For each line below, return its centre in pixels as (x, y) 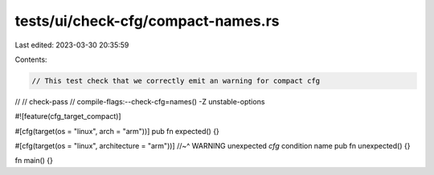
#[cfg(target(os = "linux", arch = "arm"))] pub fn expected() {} (117, 131)
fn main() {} (34, 161)
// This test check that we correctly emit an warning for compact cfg (176, 81)
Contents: (31, 59)
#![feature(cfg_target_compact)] (68, 116)
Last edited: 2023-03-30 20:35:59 (72, 45)
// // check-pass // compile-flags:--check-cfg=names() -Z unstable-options (140, 101)
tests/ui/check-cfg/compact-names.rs (147, 21)
